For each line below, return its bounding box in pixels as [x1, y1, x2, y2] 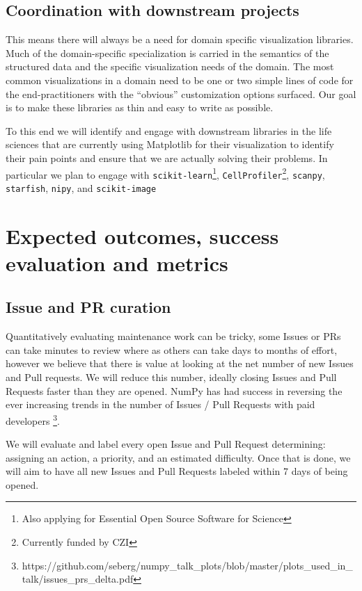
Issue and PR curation [6, 296, 171, 318]
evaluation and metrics [6, 248, 228, 277]
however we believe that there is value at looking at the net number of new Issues [6, 356, 354, 371]
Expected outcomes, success [6, 221, 279, 250]
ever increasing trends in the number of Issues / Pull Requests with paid [6, 397, 315, 412]
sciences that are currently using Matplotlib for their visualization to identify [6, 137, 334, 152]
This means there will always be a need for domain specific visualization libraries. [6, 32, 354, 47]
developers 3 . [6, 411, 60, 428]
